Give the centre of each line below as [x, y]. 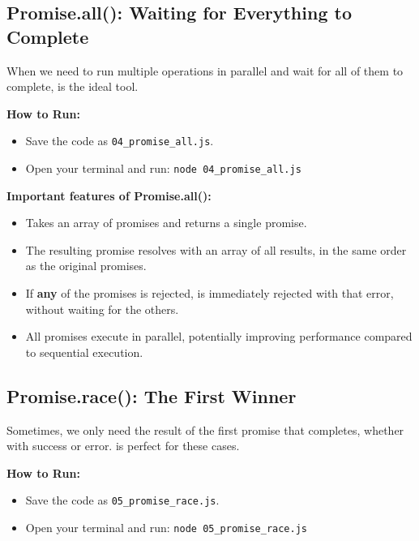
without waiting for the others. [102, 309]
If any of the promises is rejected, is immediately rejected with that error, [209, 293]
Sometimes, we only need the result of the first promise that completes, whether [205, 429]
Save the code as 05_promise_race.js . [122, 500]
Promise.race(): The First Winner [152, 395]
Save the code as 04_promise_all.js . [120, 141]
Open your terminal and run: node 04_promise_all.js [163, 168]
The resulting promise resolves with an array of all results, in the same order [216, 249]
